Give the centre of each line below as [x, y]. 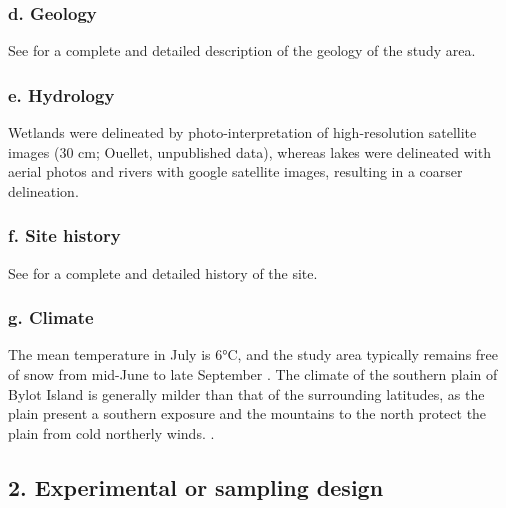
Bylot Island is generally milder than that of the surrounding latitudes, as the [246, 393]
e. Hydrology [61, 94]
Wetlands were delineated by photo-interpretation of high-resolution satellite [242, 132]
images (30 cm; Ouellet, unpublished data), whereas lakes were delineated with [249, 151]
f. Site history [64, 235]
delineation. [43, 190]
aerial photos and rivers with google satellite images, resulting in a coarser [235, 171]
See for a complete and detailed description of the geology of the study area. [242, 50]
